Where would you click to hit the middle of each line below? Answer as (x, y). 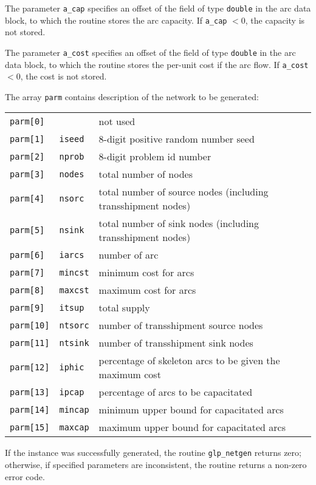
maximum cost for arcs (147, 290)
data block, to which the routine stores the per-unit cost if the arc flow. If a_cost (157, 64)
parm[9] (27, 307)
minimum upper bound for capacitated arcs (191, 410)
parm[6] (27, 255)
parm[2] (27, 156)
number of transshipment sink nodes (176, 343)
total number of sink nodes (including (179, 223)
